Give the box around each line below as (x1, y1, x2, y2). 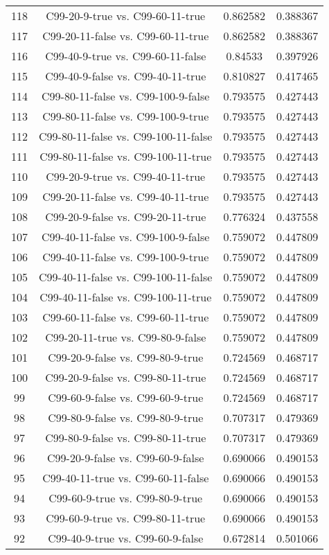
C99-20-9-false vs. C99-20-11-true (45, 209, 206, 224)
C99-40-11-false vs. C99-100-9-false (42, 229, 210, 245)
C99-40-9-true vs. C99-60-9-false (48, 530, 204, 546)
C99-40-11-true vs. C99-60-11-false (42, 470, 209, 486)
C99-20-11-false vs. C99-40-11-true (42, 188, 209, 204)
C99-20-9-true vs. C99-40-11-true (46, 168, 206, 184)
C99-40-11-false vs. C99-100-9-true (42, 249, 209, 265)
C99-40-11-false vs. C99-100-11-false (39, 269, 213, 285)
